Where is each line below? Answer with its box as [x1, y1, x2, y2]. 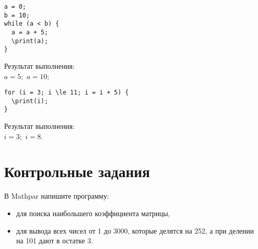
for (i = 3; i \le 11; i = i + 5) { [4, 89, 129, 97]
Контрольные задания [4, 161, 150, 182]
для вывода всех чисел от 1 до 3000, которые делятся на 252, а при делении [16, 225, 254, 236]
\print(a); [11, 37, 48, 45]
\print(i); [11, 97, 48, 105]
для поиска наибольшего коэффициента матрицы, [16, 208, 170, 218]
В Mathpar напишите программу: [4, 190, 109, 201]
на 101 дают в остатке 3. [16, 235, 93, 246]
